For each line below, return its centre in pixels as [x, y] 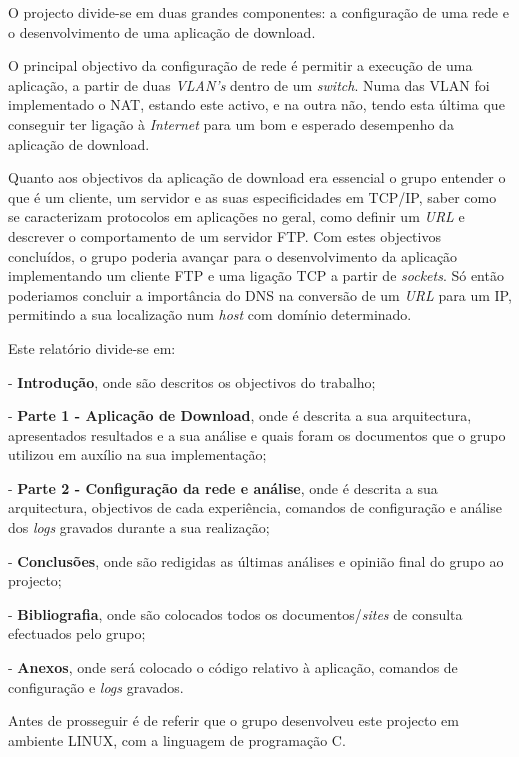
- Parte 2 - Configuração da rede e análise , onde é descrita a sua [223, 487]
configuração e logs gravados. [96, 686]
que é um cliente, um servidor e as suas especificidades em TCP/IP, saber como [252, 196]
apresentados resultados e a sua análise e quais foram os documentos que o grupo [257, 434]
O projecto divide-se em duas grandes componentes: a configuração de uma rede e [258, 12]
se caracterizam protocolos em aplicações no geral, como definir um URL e [236, 216]
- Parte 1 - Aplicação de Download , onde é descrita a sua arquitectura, [240, 415]
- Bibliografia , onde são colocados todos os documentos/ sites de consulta [235, 613]
